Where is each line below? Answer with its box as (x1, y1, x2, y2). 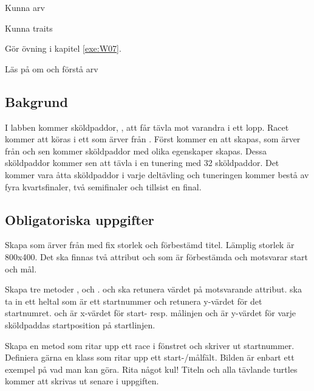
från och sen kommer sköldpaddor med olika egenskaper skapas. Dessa (5, 144, 267, 157)
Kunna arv (5, 1, 45, 13)
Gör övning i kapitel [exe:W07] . (5, 42, 121, 55)
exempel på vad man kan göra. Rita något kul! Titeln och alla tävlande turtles (5, 362, 298, 375)
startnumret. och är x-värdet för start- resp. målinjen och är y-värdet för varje (5, 306, 296, 319)
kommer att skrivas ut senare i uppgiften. (5, 375, 159, 387)
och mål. (5, 262, 37, 275)
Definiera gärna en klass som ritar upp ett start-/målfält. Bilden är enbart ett (5, 351, 295, 364)
